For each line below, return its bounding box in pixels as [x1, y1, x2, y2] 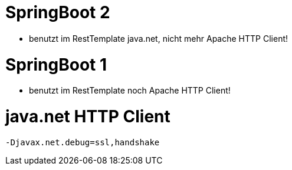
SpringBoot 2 [5, 2, 110, 22]
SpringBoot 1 [5, 54, 107, 75]
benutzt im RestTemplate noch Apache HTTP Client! [29, 85, 231, 96]
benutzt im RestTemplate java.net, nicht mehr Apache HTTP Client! [29, 33, 288, 44]
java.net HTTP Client [5, 106, 170, 126]
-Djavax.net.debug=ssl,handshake [5, 137, 160, 147]
